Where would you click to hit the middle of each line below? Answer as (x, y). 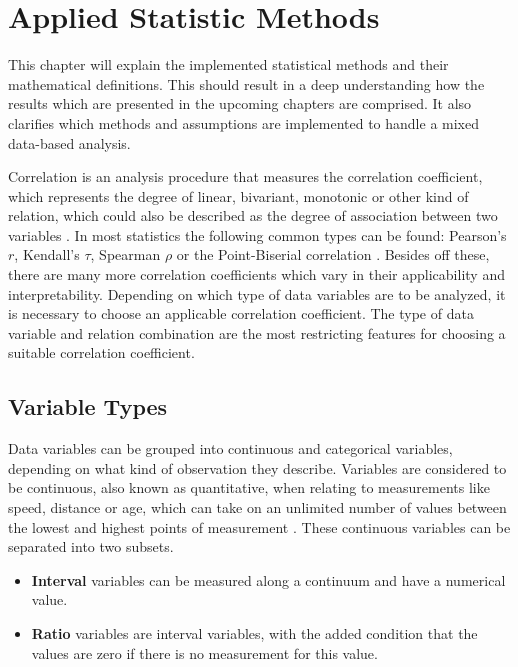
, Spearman (125, 254)
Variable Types (88, 406)
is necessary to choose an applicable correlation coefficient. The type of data (241, 313)
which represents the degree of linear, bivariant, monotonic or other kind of (238, 195)
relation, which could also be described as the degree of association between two (253, 215)
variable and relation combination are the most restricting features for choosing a (257, 332)
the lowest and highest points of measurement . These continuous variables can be (259, 526)
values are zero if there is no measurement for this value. (204, 652)
